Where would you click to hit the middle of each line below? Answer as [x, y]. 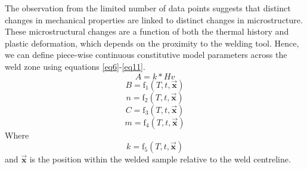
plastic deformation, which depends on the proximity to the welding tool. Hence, [152, 43]
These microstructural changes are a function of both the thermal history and [147, 31]
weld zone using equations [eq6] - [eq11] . [75, 66]
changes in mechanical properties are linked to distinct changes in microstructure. [154, 19]
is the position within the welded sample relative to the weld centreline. [160, 159]
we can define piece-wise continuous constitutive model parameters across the [146, 55]
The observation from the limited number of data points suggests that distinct [148, 8]
